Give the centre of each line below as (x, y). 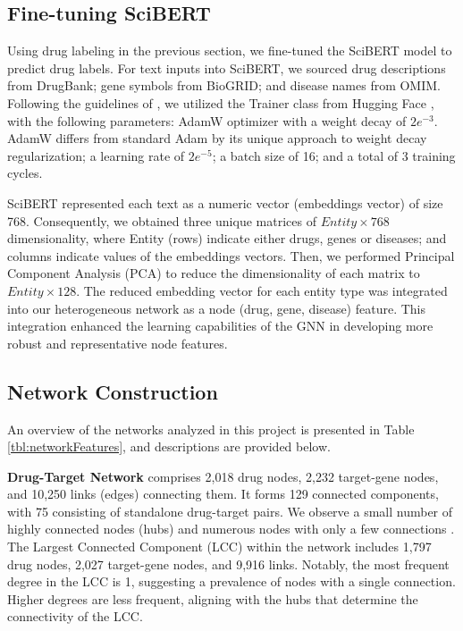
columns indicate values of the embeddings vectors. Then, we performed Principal (231, 255)
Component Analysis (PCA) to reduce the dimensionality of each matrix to (214, 273)
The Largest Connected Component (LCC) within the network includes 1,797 (219, 547)
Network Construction (113, 391)
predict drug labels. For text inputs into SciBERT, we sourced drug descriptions (227, 67)
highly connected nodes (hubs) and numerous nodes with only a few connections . (231, 529)
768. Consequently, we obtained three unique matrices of (162, 220)
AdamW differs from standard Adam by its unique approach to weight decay (217, 138)
